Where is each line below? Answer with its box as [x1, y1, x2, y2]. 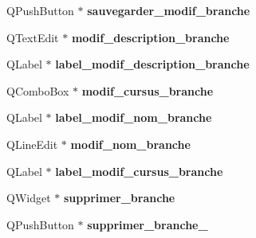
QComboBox [6, 82, 69, 99]
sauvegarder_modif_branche [87, 2, 250, 18]
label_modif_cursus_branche [55, 162, 223, 179]
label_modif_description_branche [55, 56, 250, 72]
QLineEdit [6, 135, 58, 152]
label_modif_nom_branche [55, 109, 212, 126]
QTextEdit [6, 29, 59, 45]
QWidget [6, 189, 51, 206]
